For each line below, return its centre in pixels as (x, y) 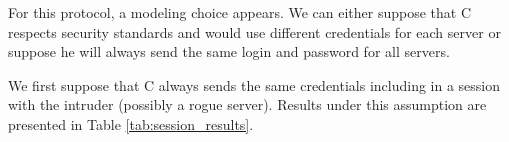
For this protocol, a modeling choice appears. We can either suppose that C (240, 12)
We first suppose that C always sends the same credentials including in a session (254, 84)
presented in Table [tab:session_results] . (131, 123)
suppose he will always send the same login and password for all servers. (229, 51)
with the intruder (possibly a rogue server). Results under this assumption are (247, 104)
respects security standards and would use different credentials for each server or (254, 31)
